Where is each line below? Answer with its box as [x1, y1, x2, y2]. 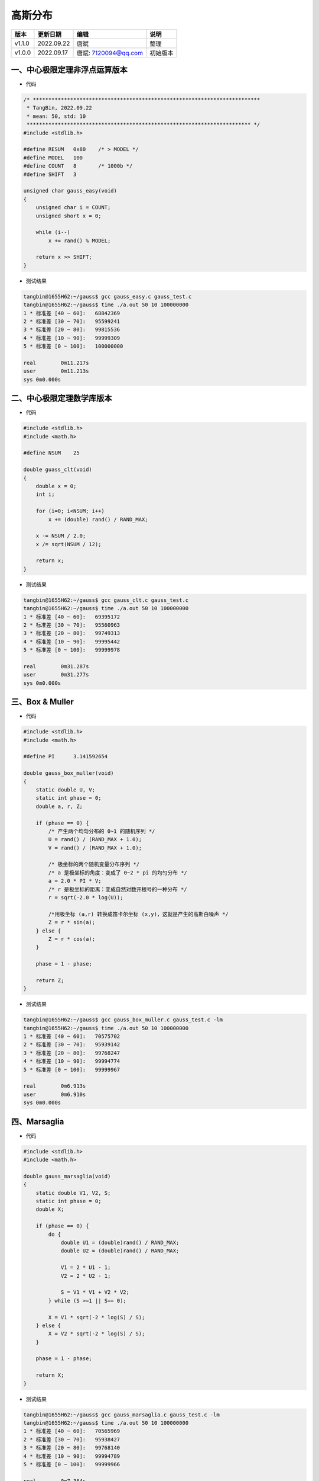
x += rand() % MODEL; [48, 237, 111, 244]
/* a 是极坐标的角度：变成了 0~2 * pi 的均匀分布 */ [48, 869, 187, 876]
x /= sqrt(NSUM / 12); [35, 541, 102, 547]
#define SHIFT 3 [23, 171, 77, 178]
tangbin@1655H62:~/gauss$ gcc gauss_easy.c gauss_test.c [23, 293, 192, 300]
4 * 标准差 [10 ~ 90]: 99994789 [23, 1453, 121, 1460]
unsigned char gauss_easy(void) [23, 187, 118, 194]
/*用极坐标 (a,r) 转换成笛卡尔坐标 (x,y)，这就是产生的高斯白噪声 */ [48, 911, 229, 918]
